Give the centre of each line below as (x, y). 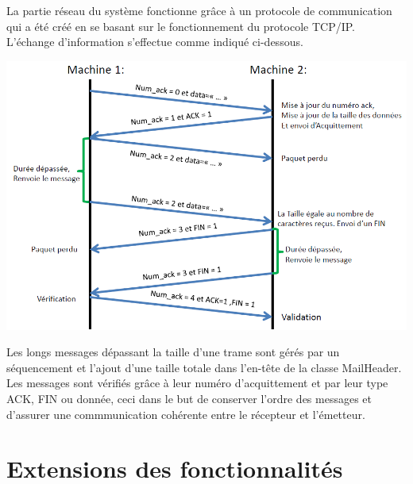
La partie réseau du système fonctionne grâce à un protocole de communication (199, 10)
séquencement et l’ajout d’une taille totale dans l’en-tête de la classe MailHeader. (204, 367)
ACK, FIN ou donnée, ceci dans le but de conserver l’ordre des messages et (189, 398)
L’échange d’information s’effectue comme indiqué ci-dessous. (155, 42)
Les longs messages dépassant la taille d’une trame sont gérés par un (173, 352)
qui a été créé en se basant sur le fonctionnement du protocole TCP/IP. (181, 26)
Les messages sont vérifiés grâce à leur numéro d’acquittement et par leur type (197, 383)
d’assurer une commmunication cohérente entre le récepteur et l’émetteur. (186, 414)
